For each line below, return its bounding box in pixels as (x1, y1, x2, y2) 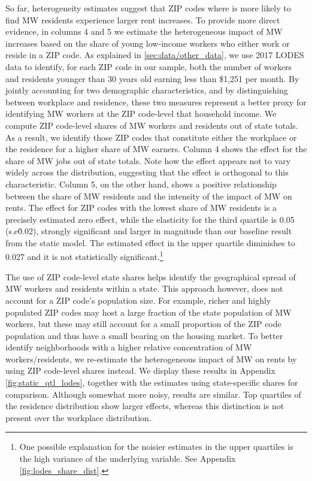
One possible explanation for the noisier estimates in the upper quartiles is (19, 440, 293, 453)
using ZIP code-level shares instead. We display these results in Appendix (5, 364, 275, 377)
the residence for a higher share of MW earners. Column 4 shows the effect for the (5, 143, 307, 155)
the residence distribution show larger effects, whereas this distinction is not (5, 400, 284, 412)
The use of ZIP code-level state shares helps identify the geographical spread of (5, 270, 296, 283)
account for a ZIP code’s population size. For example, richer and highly (5, 294, 271, 306)
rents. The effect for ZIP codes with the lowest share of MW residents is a (5, 201, 277, 214)
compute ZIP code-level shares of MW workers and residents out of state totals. (5, 119, 298, 131)
